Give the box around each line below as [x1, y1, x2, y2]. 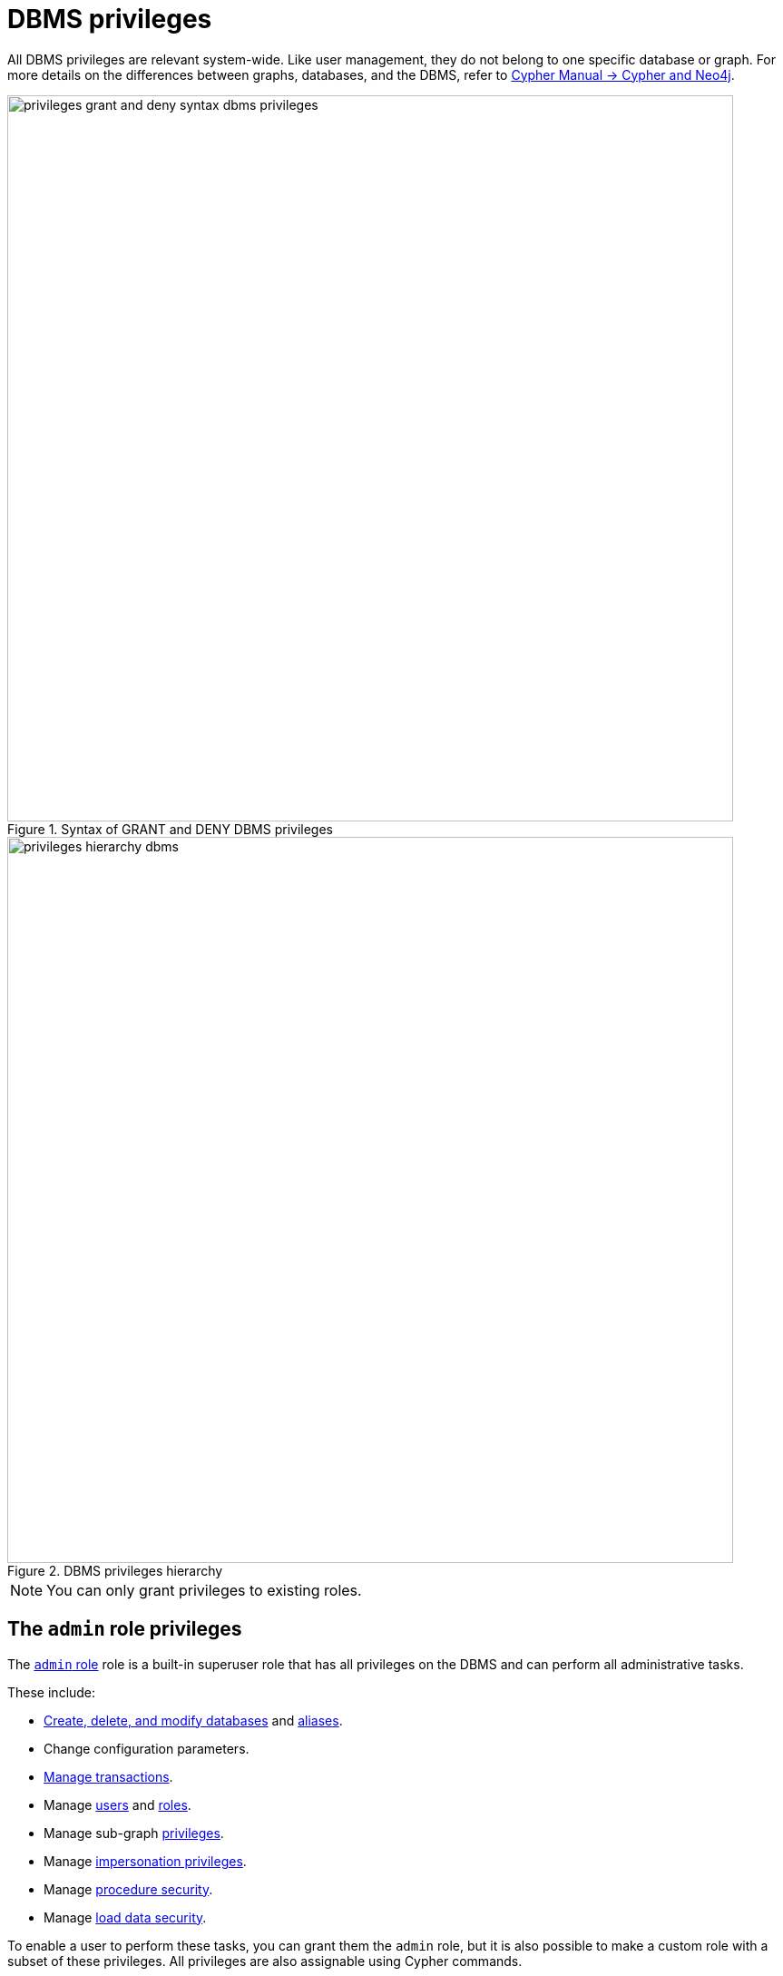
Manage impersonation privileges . [44, 1853, 247, 1869]
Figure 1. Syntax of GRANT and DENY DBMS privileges [7, 821, 333, 837]
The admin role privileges [7, 1617, 242, 1641]
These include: [7, 1684, 96, 1700]
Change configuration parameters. [44, 1740, 250, 1756]
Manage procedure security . [44, 1881, 213, 1897]
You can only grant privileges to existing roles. [46, 1580, 362, 1599]
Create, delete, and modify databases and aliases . [44, 1712, 343, 1728]
